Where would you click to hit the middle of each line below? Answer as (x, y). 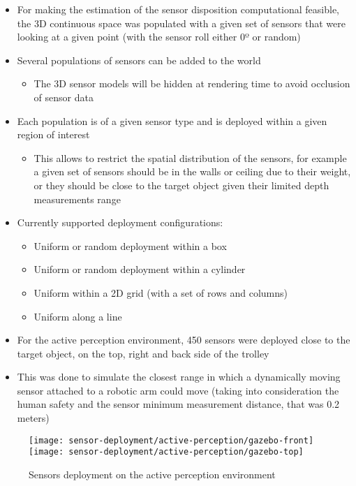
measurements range (77, 199)
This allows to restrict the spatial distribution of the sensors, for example (190, 157)
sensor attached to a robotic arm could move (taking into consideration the (178, 390)
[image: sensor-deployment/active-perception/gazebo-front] (171, 440)
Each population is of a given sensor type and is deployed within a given (172, 120)
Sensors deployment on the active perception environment (152, 474)
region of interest (53, 134)
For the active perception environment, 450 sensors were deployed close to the (184, 340)
